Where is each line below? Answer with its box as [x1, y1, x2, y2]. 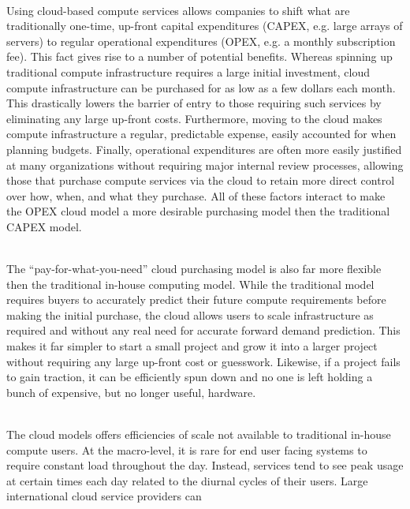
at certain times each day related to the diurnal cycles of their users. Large [6, 472, 368, 488]
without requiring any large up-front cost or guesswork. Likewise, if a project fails [6, 353, 401, 369]
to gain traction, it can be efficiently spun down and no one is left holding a [6, 369, 373, 385]
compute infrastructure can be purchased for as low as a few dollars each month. [6, 79, 396, 95]
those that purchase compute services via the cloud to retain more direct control [6, 172, 395, 189]
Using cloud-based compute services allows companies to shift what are [6, 2, 350, 18]
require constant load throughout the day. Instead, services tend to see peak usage [6, 457, 404, 473]
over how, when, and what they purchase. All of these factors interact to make [6, 187, 386, 204]
